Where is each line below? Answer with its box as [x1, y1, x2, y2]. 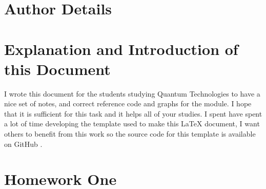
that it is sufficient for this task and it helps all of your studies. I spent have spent [4, 108, 262, 119]
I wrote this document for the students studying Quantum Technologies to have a [4, 88, 260, 99]
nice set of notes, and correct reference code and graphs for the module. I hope [4, 98, 252, 109]
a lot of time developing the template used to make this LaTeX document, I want [4, 118, 260, 129]
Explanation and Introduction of [4, 38, 238, 59]
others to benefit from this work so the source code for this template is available [4, 128, 256, 139]
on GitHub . [4, 138, 43, 149]
